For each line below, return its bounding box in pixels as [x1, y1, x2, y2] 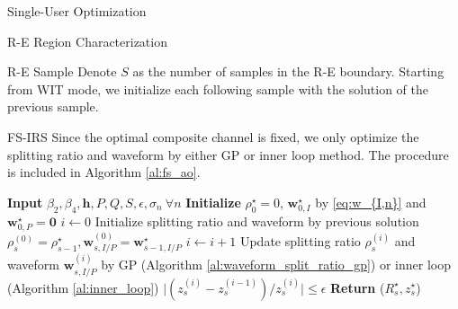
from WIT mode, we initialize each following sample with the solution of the [7, 79, 429, 98]
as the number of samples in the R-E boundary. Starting [132, 62, 445, 81]
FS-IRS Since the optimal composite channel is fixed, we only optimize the [7, 127, 419, 146]
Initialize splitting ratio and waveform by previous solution [94, 211, 419, 230]
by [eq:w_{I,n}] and [315, 192, 427, 211]
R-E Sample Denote [7, 62, 117, 81]
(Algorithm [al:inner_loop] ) [7, 278, 159, 296]
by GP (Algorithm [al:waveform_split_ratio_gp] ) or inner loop [101, 255, 451, 274]
